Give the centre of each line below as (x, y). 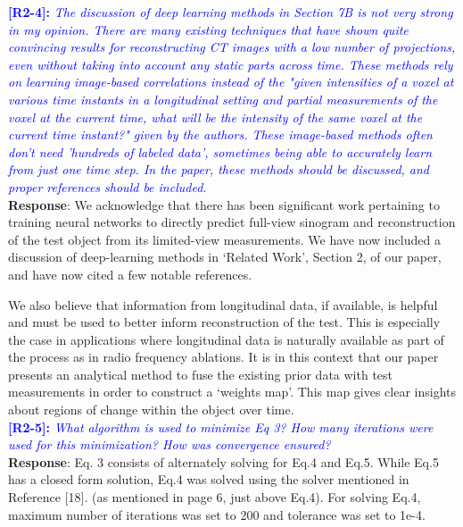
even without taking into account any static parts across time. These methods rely (231, 64)
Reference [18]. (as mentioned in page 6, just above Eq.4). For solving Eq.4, (215, 497)
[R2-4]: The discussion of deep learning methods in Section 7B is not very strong (231, 12)
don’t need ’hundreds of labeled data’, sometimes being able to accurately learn (220, 151)
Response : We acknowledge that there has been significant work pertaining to (224, 204)
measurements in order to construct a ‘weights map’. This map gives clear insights (232, 392)
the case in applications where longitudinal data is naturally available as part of (226, 339)
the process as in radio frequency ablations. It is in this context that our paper (223, 357)
